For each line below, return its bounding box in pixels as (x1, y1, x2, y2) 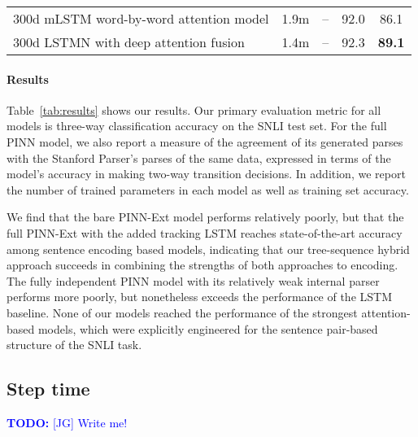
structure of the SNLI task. (7, 336, 142, 353)
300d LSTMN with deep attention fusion (13, 33, 245, 51)
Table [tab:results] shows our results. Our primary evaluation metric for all (7, 101, 381, 118)
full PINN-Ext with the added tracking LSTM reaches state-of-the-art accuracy (7, 224, 403, 241)
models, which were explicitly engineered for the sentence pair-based (37, 320, 378, 337)
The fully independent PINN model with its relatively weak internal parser (7, 272, 380, 289)
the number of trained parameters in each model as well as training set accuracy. (7, 181, 409, 198)
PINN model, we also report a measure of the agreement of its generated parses (7, 133, 403, 150)
